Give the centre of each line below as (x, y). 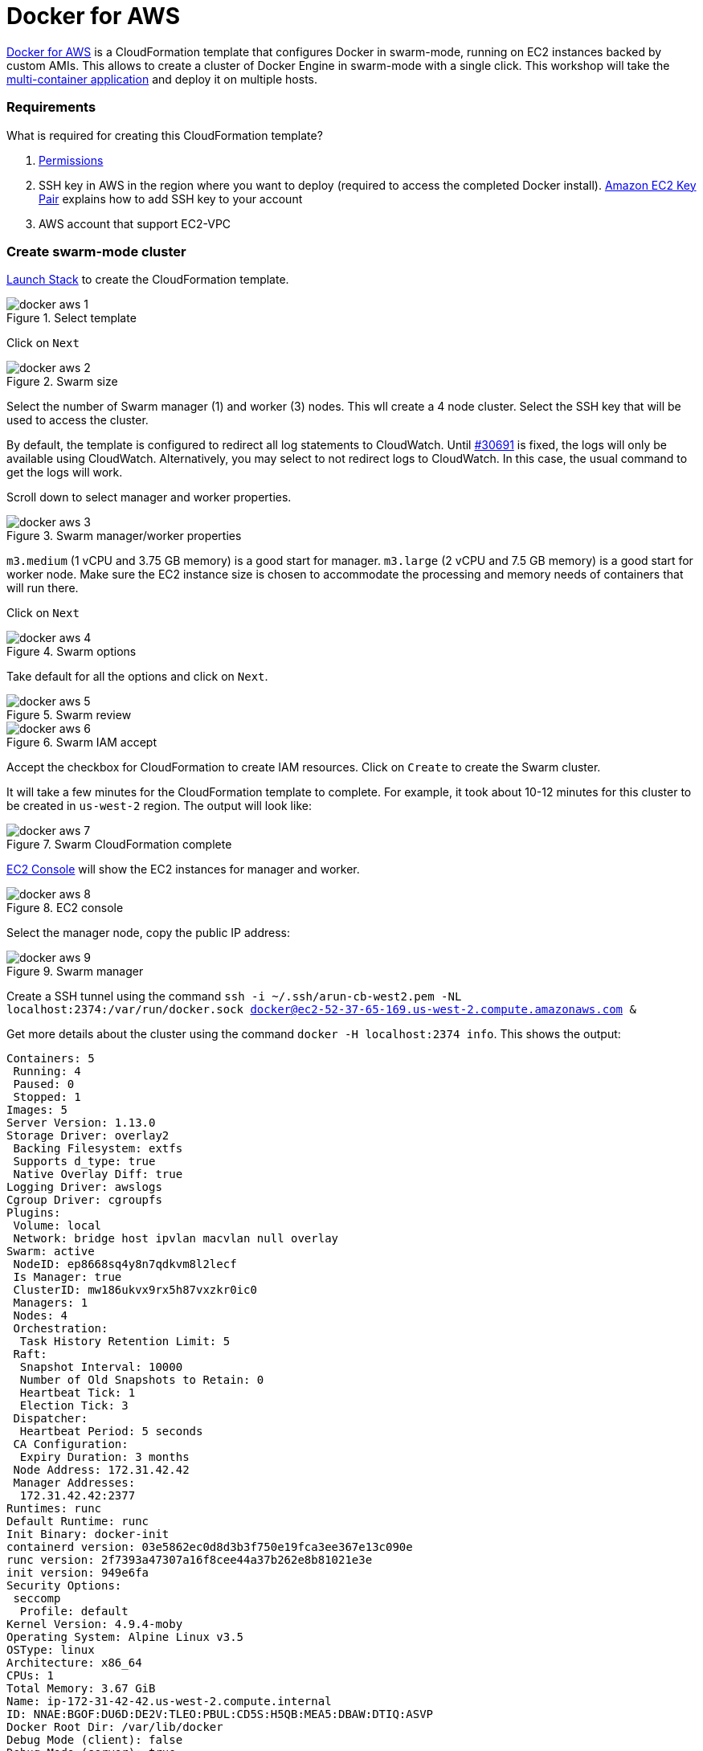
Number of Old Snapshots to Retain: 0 (142, 1380)
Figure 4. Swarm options (72, 652)
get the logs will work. (65, 473)
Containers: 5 (51, 1059)
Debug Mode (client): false (95, 1740)
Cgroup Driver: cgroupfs (84, 1200)
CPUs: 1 (31, 1676)
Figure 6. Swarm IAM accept (82, 743)
